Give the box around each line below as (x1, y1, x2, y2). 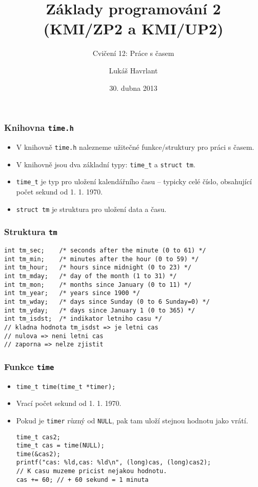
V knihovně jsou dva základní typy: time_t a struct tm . (16, 159, 195, 169)
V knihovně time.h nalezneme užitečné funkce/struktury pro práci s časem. (16, 141, 254, 152)
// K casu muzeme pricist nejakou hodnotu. (16, 467, 167, 475)
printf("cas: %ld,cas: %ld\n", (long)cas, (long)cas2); (16, 459, 211, 466)
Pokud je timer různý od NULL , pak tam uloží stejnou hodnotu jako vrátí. (16, 415, 248, 425)
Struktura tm (4, 225, 57, 238)
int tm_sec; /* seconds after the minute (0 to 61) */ (4, 246, 206, 254)
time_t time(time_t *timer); (16, 383, 116, 391)
